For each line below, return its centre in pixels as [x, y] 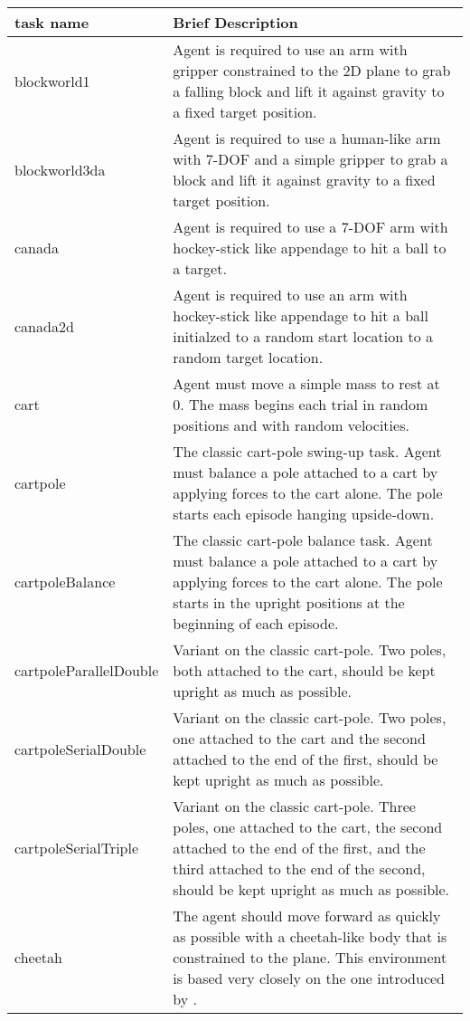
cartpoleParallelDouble [87, 670]
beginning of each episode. [256, 623]
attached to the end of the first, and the [299, 848]
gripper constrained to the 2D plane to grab [312, 70]
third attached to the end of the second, [299, 868]
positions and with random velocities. [291, 425]
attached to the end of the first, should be [305, 759]
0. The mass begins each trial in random [301, 404]
